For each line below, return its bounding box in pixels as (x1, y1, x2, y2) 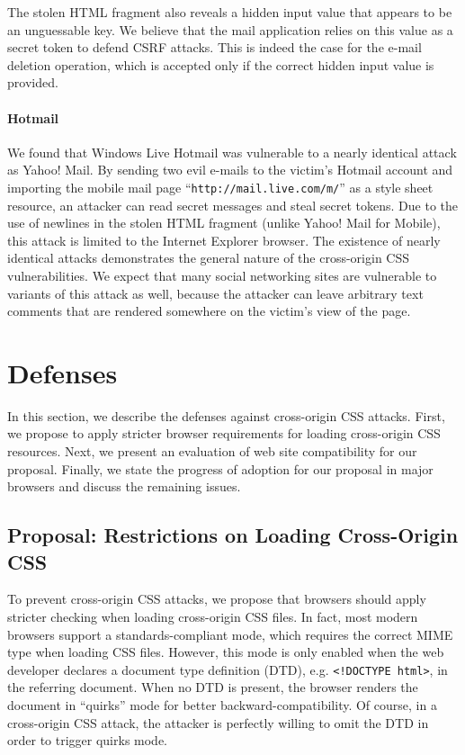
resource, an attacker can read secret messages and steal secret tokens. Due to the (7, 195, 459, 214)
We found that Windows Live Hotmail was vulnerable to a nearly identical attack (7, 142, 457, 161)
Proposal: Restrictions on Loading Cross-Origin (7, 521, 459, 549)
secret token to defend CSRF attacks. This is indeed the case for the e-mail (7, 38, 422, 57)
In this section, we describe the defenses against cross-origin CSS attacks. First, (7, 406, 445, 425)
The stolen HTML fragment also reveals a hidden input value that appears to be (7, 3, 452, 21)
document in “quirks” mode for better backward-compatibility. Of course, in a (7, 696, 437, 715)
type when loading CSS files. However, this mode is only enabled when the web (7, 643, 444, 661)
